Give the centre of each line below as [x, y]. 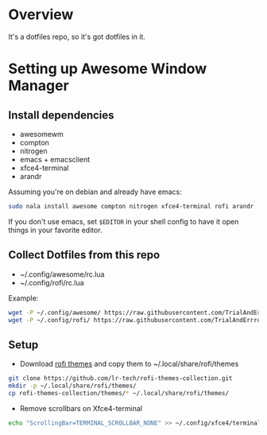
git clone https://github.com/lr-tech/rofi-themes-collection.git [120, 379]
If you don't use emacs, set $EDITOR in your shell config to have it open [124, 221]
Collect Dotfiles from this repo [84, 255]
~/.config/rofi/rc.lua [52, 282]
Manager [39, 86]
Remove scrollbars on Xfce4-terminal [81, 408]
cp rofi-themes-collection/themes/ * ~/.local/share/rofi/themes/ [118, 393]
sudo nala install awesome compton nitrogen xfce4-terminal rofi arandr [131, 206]
